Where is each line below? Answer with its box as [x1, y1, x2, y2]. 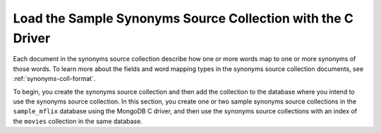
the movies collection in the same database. [13, 117, 143, 125]
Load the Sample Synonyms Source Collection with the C [13, 11, 354, 26]
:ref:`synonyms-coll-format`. [13, 75, 96, 83]
